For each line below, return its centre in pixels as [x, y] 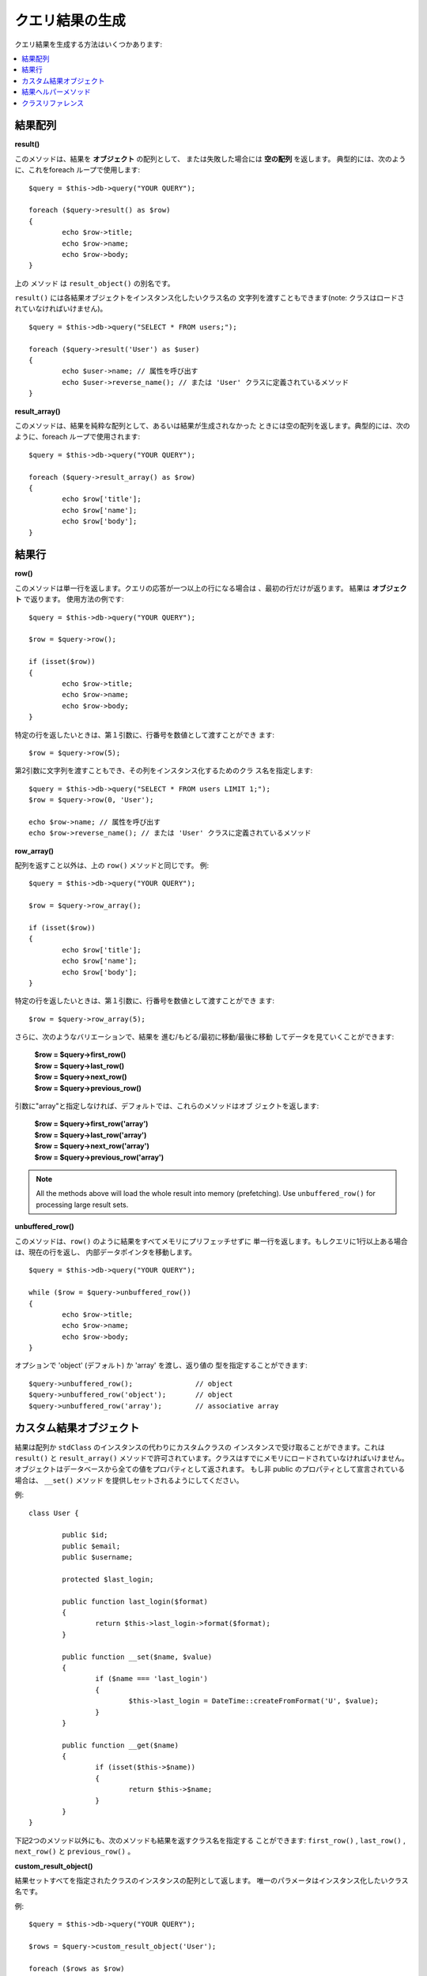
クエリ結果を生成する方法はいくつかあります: [89, 44]
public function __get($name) [121, 1745]
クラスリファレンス [53, 103]
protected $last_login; [108, 1579]
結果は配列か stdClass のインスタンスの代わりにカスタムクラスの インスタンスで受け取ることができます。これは [200, 1447]
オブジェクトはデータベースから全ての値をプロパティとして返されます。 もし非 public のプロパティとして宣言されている [210, 1469]
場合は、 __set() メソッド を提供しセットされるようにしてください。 [129, 1480]
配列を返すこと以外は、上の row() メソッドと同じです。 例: [112, 865]
